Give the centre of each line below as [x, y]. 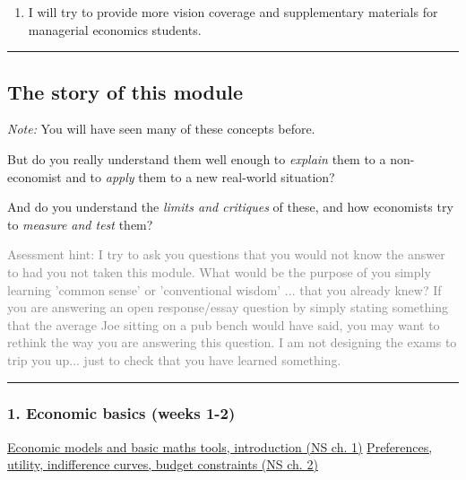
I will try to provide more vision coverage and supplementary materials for [233, 12]
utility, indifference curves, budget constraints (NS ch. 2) [163, 464]
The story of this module [125, 91]
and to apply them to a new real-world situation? [200, 176]
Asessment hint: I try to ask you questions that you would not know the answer [226, 254]
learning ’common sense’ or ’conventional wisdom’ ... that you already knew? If [224, 289]
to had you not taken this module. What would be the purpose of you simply [219, 271]
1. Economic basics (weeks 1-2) [121, 413]
